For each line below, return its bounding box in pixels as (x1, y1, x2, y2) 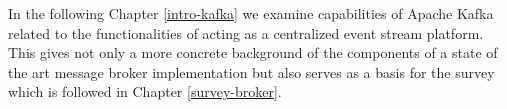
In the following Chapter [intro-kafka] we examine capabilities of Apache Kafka (8, 3, 494, 23)
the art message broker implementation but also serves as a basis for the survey (8, 61, 495, 82)
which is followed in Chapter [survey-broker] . (8, 81, 282, 102)
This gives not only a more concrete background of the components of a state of (8, 42, 498, 63)
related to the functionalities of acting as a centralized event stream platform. (8, 22, 484, 43)
